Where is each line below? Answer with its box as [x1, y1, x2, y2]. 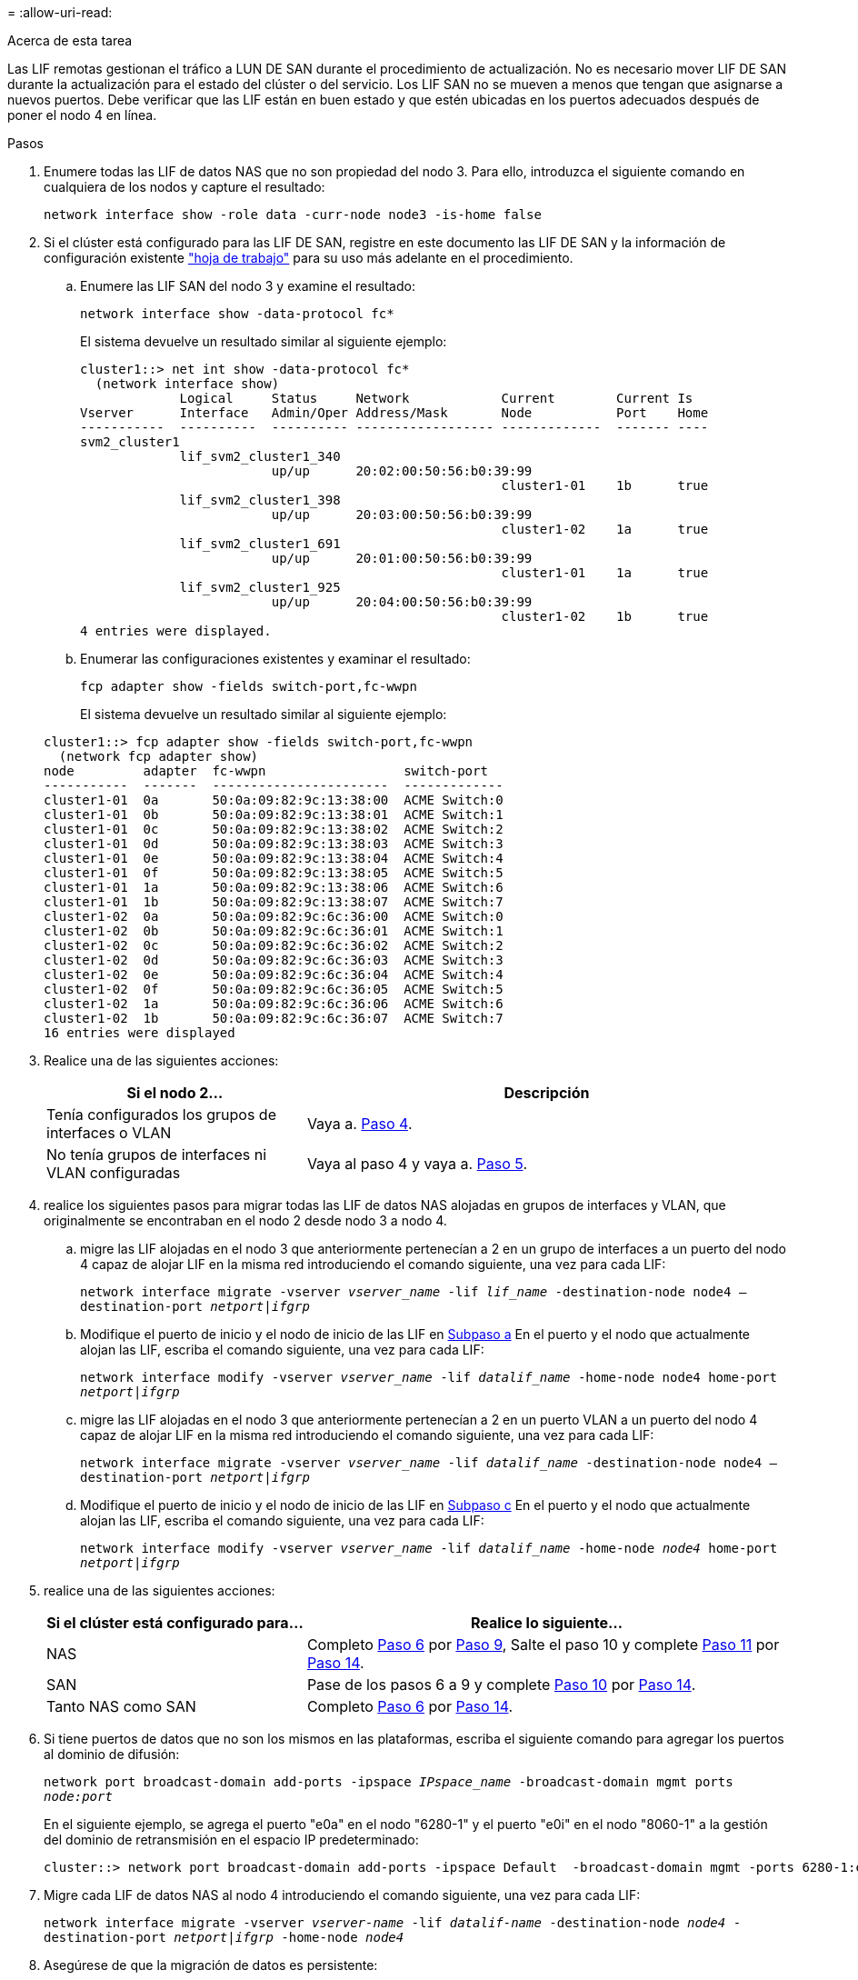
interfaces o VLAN [46, 1124, 172, 1142]
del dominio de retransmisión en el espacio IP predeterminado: [44, 1832, 419, 1847]
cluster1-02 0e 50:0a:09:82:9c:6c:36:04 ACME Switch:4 [44, 967, 504, 982]
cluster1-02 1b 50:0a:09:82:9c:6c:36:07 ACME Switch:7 [44, 1011, 504, 1025]
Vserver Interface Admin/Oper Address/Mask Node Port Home [80, 405, 709, 420]
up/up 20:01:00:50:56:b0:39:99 [271, 551, 533, 565]
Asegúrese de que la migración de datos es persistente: [44, 1957, 378, 1973]
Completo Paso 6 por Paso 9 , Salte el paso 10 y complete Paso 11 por [306, 1635, 780, 1654]
